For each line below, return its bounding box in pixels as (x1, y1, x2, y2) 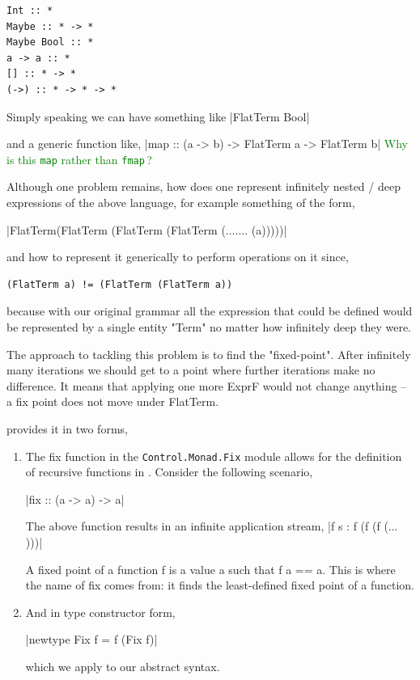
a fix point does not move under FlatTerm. (6, 393, 219, 410)
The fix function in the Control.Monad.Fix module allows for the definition (25, 447, 402, 464)
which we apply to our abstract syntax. (25, 657, 220, 674)
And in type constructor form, (25, 603, 176, 620)
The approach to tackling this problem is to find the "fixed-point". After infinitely (6, 345, 411, 362)
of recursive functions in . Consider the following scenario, (25, 463, 313, 480)
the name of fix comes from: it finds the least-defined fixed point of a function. (25, 577, 414, 593)
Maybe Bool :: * (6, 36, 94, 49)
